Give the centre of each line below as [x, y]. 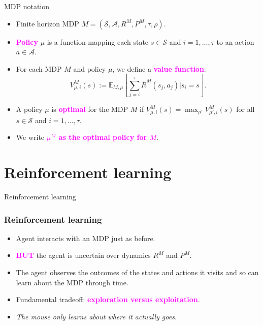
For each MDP [39, 68]
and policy [90, 68]
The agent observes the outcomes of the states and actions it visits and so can [137, 272]
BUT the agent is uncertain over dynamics [83, 255]
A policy [29, 109]
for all [245, 109]
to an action [235, 41]
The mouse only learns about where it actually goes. [96, 316]
